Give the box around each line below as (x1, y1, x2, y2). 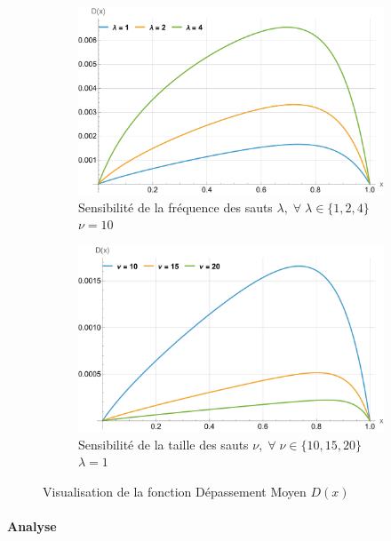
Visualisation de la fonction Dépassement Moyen (43, 481, 307, 500)
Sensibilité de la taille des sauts (78, 434, 249, 453)
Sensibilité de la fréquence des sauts (78, 197, 273, 216)
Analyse (7, 517, 57, 535)
